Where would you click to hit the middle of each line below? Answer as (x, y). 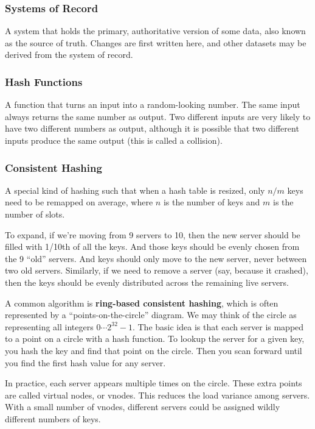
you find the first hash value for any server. (85, 362)
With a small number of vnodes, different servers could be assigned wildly (143, 407)
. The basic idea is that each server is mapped (218, 326)
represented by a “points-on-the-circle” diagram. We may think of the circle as (151, 315)
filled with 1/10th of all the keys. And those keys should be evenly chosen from (152, 246)
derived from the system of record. (69, 55)
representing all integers (49, 326)
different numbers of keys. (53, 418)
